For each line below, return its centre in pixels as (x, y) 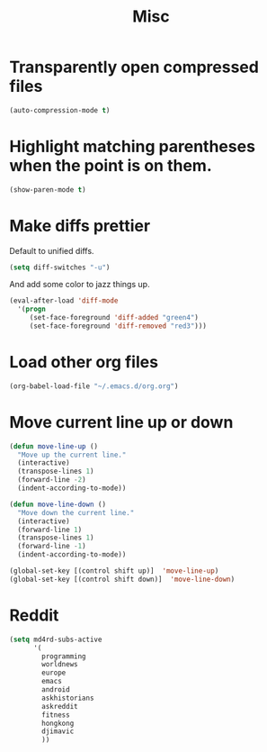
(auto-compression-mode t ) (60, 110)
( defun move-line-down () (58, 504)
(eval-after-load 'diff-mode (64, 301)
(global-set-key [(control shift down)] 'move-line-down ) (122, 579)
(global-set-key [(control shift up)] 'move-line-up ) (114, 571)
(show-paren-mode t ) (48, 190)
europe (54, 673)
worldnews (60, 665)
